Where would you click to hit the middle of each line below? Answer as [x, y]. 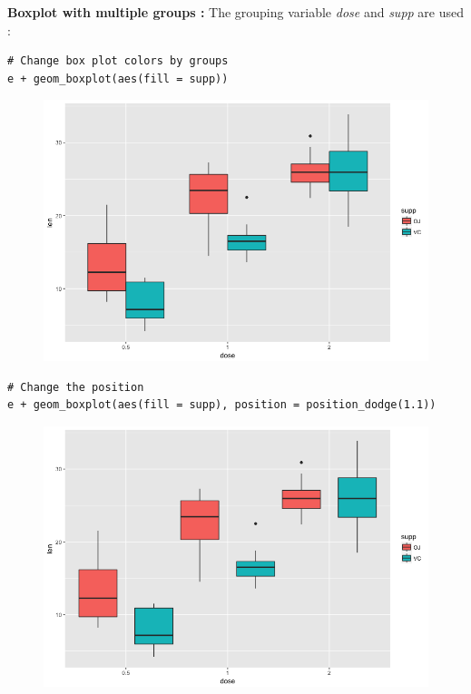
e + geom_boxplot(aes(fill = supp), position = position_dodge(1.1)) [222, 405]
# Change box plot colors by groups [118, 61]
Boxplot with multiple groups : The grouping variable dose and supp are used [236, 12]
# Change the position [76, 387]
